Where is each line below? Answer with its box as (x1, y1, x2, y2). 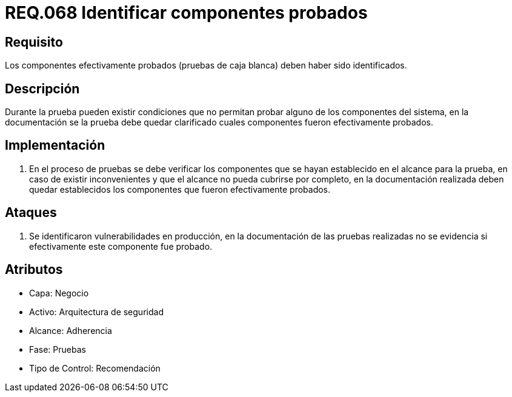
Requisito (5, 34, 63, 50)
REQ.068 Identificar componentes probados (5, 2, 368, 23)
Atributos (5, 262, 63, 278)
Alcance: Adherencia (29, 325, 112, 336)
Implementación (5, 138, 105, 153)
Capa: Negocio (29, 287, 89, 298)
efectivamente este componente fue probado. (29, 241, 213, 252)
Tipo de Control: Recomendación (29, 362, 161, 373)
